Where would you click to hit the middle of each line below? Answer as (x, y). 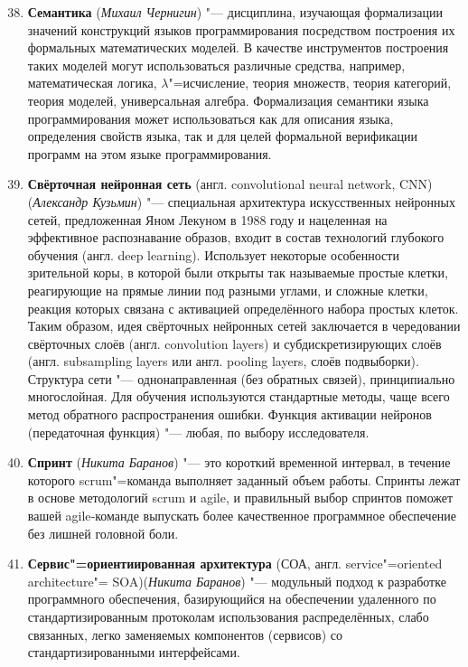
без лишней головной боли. (103, 533)
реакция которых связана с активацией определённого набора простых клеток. (243, 308)
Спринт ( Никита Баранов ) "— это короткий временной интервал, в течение (239, 462)
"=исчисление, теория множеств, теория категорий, (310, 83)
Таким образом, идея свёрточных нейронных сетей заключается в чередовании (244, 326)
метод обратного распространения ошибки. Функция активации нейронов (229, 414)
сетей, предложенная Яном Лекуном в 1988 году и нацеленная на (207, 219)
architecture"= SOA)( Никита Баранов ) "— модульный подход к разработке (237, 581)
